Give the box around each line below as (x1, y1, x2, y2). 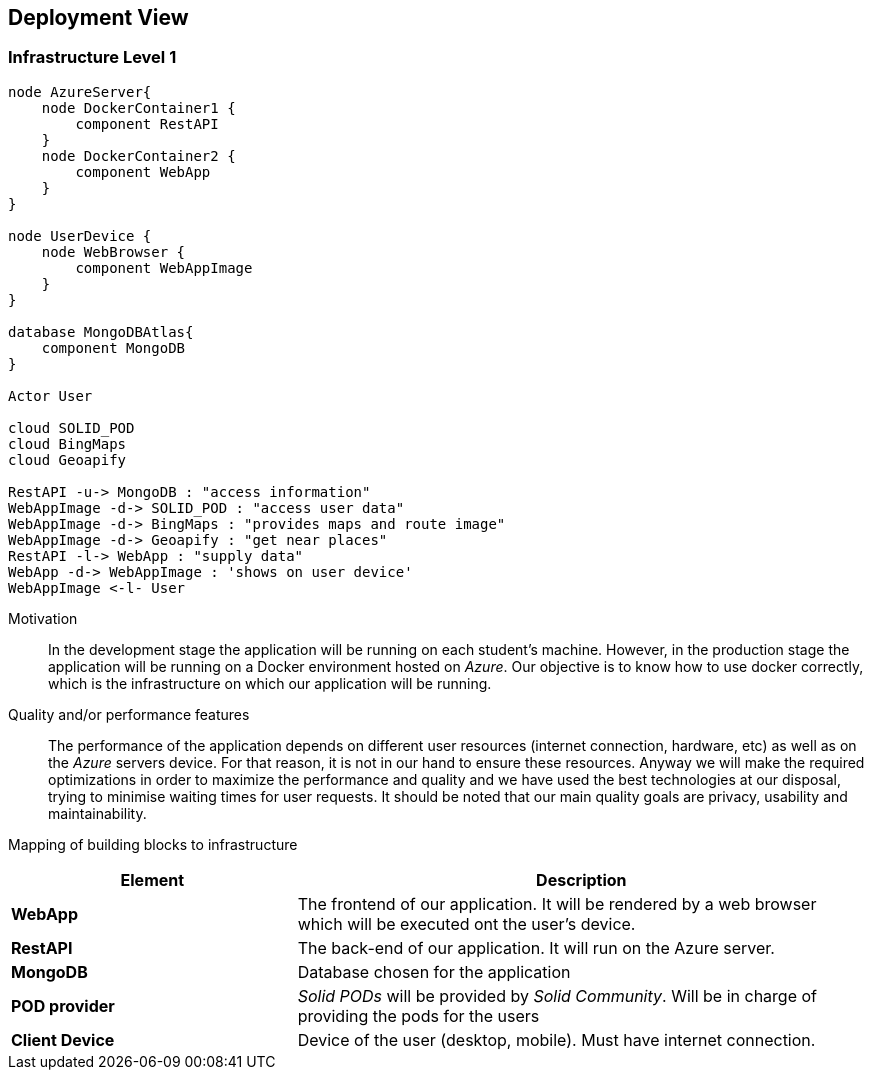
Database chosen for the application (297, 961, 571, 982)
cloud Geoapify (8, 451, 127, 468)
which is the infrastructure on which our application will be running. (48, 674, 492, 692)
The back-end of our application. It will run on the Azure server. (297, 937, 775, 958)
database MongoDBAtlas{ (8, 323, 194, 340)
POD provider (11, 995, 115, 1016)
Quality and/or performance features (8, 705, 250, 723)
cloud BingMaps (8, 435, 127, 452)
